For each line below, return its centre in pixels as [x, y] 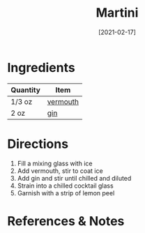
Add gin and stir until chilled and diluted [74, 178]
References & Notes [66, 221]
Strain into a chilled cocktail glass [65, 186]
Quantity [25, 90]
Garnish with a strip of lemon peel [66, 193]
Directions [38, 144]
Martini [117, 13]
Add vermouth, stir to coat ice [60, 171]
